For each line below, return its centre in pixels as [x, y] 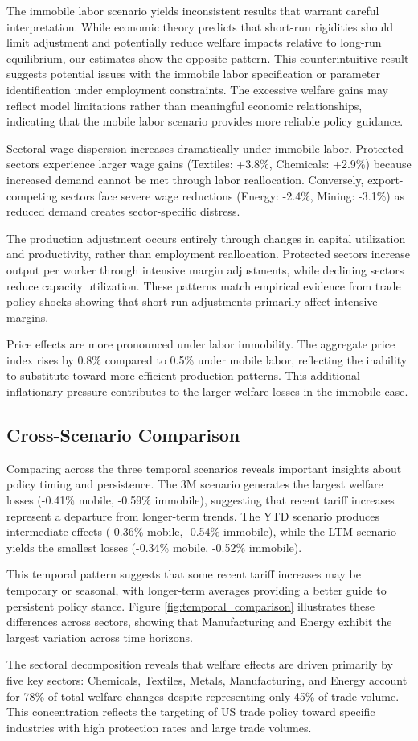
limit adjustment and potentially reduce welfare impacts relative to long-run [194, 42]
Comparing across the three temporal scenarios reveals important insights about [204, 468]
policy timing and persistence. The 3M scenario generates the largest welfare [195, 484]
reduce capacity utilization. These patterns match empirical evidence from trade [204, 285]
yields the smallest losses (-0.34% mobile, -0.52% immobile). [154, 547]
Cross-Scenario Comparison [123, 435]
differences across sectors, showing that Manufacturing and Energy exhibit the [199, 622]
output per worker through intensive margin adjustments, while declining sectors [205, 269]
